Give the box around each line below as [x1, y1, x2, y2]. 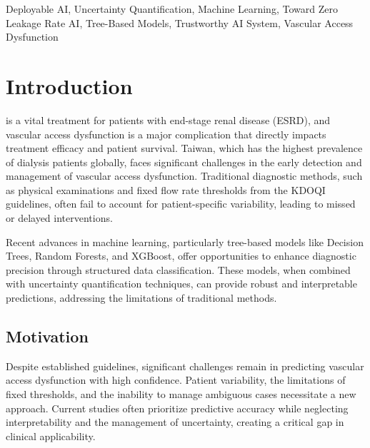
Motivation [6, 325, 89, 347]
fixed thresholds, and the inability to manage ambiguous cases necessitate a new [6, 387, 356, 402]
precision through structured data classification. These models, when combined [6, 262, 351, 277]
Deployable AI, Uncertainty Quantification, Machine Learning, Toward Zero [6, 1, 338, 16]
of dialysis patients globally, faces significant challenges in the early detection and [6, 154, 362, 169]
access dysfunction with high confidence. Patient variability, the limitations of [6, 372, 346, 387]
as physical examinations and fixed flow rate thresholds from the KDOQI [6, 182, 326, 197]
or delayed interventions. [6, 210, 113, 225]
